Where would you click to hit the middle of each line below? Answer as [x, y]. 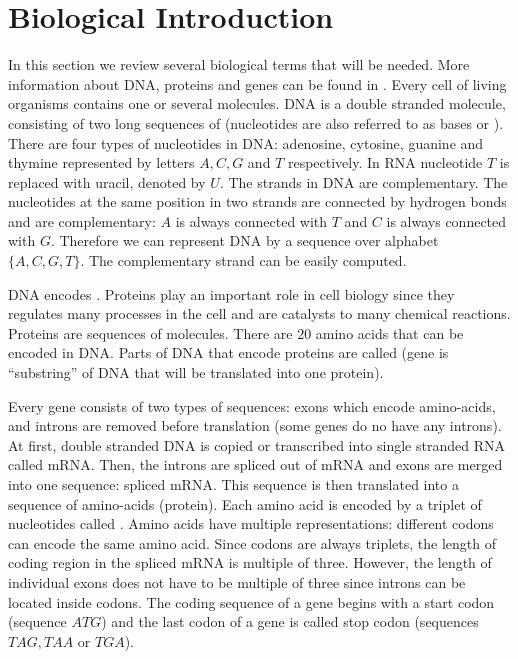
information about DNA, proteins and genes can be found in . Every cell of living [257, 83]
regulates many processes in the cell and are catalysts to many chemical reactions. [259, 313]
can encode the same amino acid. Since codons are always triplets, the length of [252, 542]
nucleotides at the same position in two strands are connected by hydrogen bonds [257, 201]
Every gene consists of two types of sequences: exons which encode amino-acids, [252, 405]
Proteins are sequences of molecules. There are [150, 332]
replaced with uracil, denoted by [107, 181]
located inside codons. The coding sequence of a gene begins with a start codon [251, 601]
